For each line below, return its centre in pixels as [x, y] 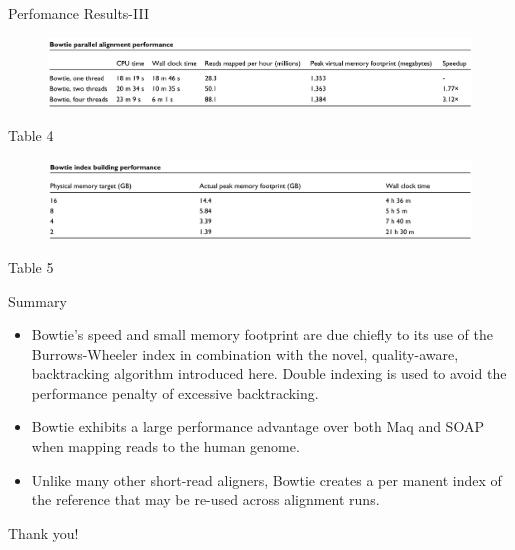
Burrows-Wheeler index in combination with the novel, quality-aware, [245, 353]
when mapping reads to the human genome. [165, 446]
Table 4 [31, 135]
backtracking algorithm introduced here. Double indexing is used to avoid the [269, 373]
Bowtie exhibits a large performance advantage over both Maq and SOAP [257, 426]
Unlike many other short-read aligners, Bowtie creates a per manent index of [266, 479]
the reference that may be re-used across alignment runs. [205, 499]
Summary [37, 300]
